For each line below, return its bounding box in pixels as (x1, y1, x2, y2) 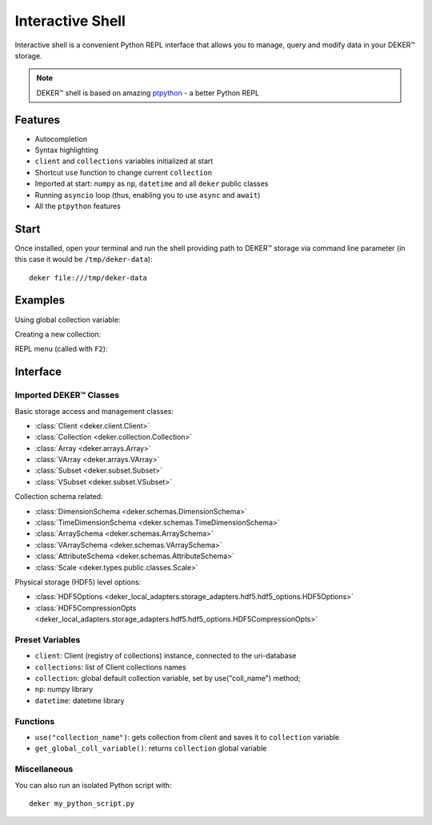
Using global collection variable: (14, 315, 121, 324)
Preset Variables (14, 634, 81, 645)
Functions (14, 715, 55, 726)
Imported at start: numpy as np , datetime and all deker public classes (34, 179, 269, 188)
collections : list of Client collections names (34, 662, 187, 672)
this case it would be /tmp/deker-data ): (14, 255, 153, 264)
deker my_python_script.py (29, 799, 135, 808)
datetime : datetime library (34, 695, 125, 705)
